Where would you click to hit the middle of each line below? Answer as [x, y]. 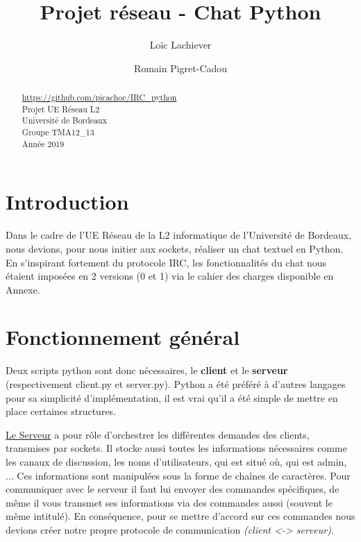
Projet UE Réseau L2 [61, 109]
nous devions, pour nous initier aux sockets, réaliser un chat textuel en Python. [175, 248]
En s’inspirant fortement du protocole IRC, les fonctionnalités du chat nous [166, 262]
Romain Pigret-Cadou [180, 68]
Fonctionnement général [123, 337]
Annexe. [23, 289]
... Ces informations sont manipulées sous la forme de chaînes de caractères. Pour [178, 475]
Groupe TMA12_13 [58, 132]
